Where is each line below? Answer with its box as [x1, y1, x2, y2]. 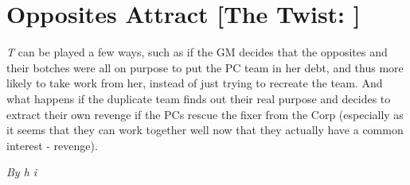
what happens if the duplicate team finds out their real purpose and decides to [6, 90, 391, 106]
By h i [6, 164, 37, 180]
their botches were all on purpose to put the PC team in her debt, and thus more [6, 59, 404, 75]
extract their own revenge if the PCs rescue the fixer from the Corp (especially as [6, 106, 404, 122]
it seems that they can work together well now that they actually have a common [6, 121, 404, 138]
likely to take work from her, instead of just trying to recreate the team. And [6, 75, 383, 91]
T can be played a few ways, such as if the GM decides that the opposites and [6, 44, 388, 60]
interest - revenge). [6, 137, 98, 153]
